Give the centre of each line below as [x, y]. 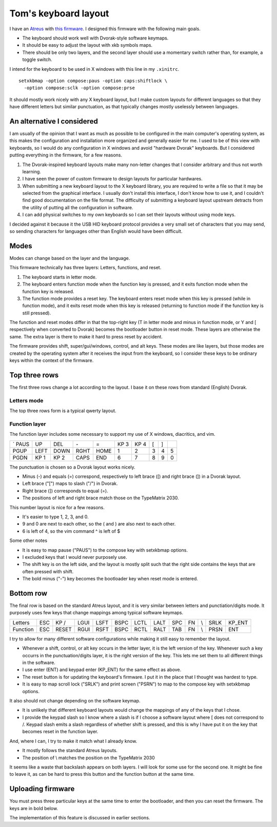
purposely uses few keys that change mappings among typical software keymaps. [96, 613]
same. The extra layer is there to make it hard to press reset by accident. [86, 336]
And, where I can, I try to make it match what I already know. [73, 741]
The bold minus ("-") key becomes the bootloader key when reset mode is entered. [110, 579]
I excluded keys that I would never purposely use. [75, 557]
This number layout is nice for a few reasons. [57, 507]
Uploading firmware [42, 789]
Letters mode [26, 400]
